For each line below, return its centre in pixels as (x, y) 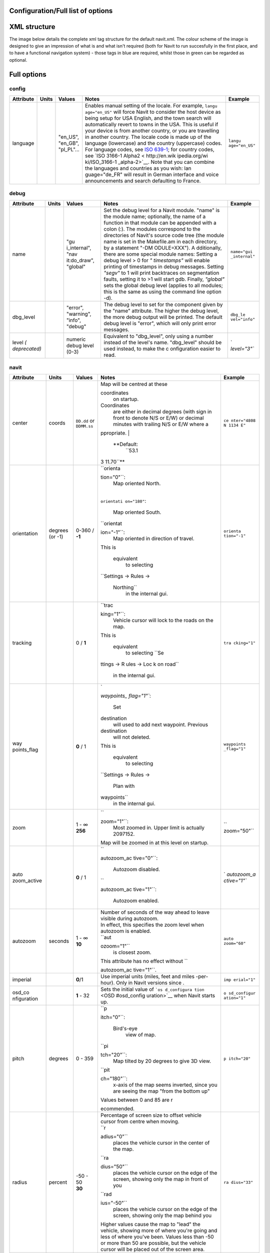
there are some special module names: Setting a (160, 254)
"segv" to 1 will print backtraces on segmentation (161, 273)
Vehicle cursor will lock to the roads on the (163, 620)
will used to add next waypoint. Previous (161, 725)
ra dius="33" (238, 1182)
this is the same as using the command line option (163, 292)
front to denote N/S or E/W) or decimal (159, 418)
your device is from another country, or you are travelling (152, 130)
